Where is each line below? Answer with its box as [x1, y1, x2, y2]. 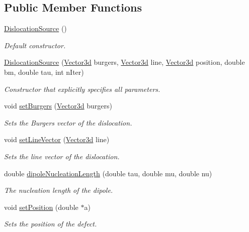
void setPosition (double [4, 201, 78, 212]
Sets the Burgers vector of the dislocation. [4, 117, 132, 128]
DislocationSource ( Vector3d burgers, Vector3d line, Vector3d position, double [4, 57, 245, 67]
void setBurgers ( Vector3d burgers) [4, 100, 112, 111]
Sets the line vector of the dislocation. [4, 151, 120, 161]
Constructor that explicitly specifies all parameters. [4, 83, 160, 94]
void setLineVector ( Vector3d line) [4, 134, 110, 145]
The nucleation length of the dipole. [4, 185, 113, 195]
